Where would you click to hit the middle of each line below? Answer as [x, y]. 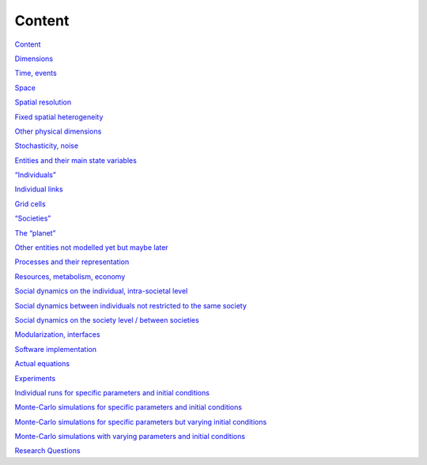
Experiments [35, 378]
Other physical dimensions [58, 131]
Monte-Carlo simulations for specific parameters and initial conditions [128, 407]
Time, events [36, 73]
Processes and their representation [72, 262]
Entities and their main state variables [76, 160]
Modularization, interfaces [57, 335]
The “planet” [35, 232]
